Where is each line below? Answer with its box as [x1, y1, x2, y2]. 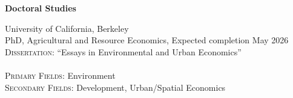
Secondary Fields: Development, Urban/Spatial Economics [5, 81, 226, 93]
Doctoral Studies [5, 2, 76, 14]
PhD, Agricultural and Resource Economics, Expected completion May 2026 [5, 34, 289, 46]
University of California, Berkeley [5, 22, 129, 34]
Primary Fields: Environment [5, 69, 116, 81]
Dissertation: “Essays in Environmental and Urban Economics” [5, 45, 242, 58]
